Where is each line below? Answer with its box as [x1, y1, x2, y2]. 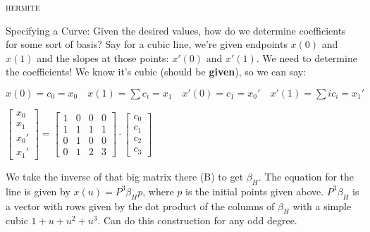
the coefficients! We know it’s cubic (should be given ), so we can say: [6, 64, 307, 79]
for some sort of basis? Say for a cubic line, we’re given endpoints [6, 37, 288, 51]
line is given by [6, 183, 70, 198]
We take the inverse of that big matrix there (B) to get [6, 169, 244, 183]
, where [142, 183, 174, 198]
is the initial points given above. [185, 183, 324, 198]
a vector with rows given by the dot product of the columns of [6, 198, 275, 213]
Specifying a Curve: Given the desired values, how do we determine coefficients [6, 23, 346, 37]
